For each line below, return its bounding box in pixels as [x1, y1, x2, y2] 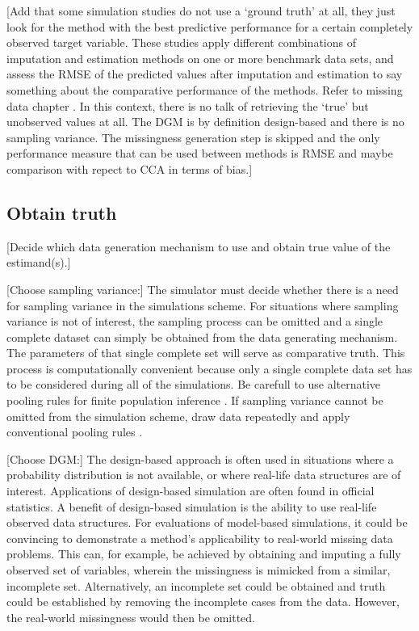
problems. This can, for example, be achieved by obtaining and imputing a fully [6, 545, 401, 562]
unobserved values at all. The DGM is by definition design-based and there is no [6, 113, 404, 130]
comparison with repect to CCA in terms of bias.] [6, 160, 253, 177]
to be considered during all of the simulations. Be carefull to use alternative [6, 376, 381, 393]
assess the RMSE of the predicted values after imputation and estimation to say [6, 65, 403, 82]
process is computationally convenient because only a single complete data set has [6, 360, 413, 376]
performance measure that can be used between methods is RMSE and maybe [6, 145, 393, 162]
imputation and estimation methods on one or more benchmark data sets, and [6, 49, 394, 66]
